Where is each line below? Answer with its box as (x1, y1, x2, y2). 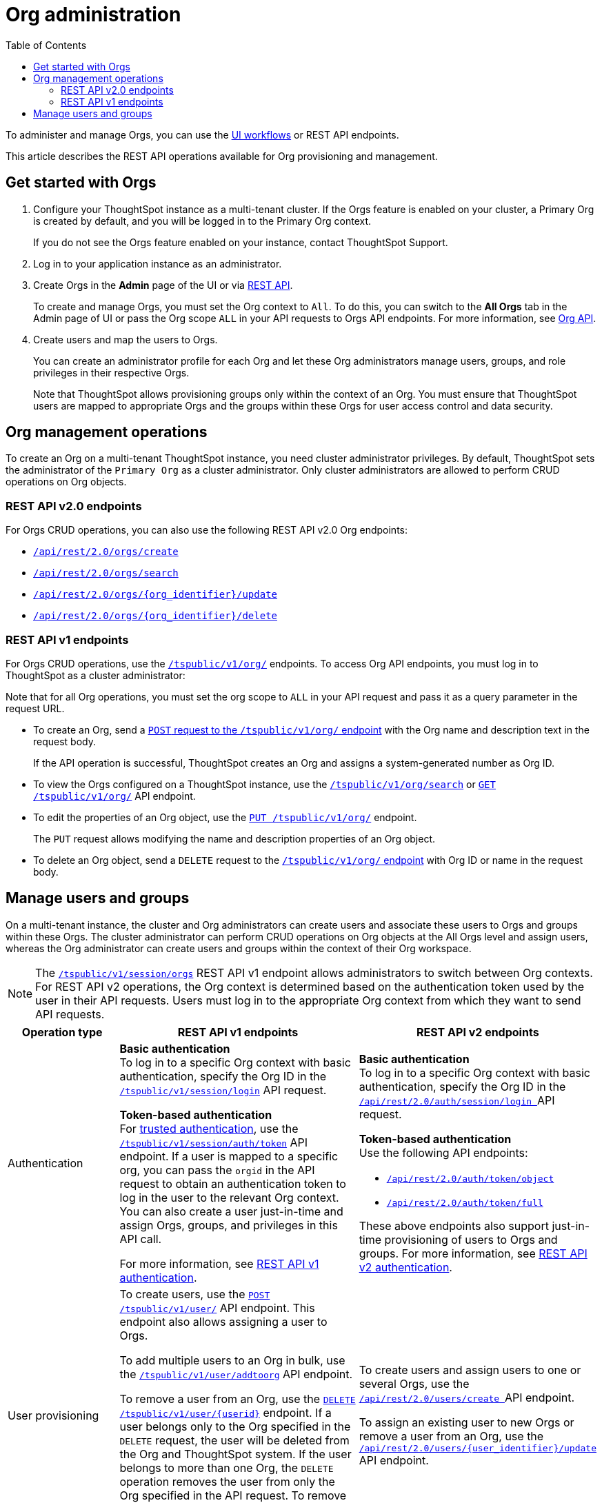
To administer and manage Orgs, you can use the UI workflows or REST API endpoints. (6, 128, 399, 141)
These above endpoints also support (359, 1218, 549, 1233)
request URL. (6, 702, 65, 714)
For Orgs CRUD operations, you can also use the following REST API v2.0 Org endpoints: (6, 524, 408, 536)
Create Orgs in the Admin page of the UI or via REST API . (33, 279, 293, 291)
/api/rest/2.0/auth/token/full (386, 1197, 543, 1208)
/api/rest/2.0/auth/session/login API (359, 1093, 555, 1107)
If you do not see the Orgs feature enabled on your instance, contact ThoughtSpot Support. (33, 236, 448, 248)
